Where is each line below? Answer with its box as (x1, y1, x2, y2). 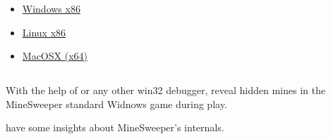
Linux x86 (22, 25, 66, 39)
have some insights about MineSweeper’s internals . (6, 120, 224, 135)
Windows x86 (22, 1, 80, 15)
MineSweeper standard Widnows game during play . (6, 96, 227, 111)
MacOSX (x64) (22, 48, 88, 63)
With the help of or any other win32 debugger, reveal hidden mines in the (6, 83, 325, 98)
